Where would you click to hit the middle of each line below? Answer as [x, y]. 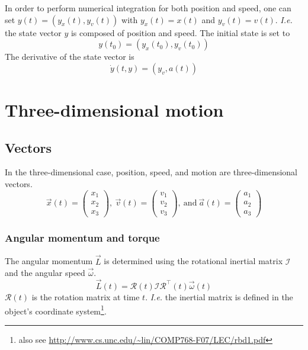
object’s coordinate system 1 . [56, 310]
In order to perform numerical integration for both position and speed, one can [148, 8]
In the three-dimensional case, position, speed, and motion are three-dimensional [151, 172]
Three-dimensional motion [114, 109]
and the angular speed [45, 273]
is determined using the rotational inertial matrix [193, 261]
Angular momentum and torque [82, 237]
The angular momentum [49, 261]
